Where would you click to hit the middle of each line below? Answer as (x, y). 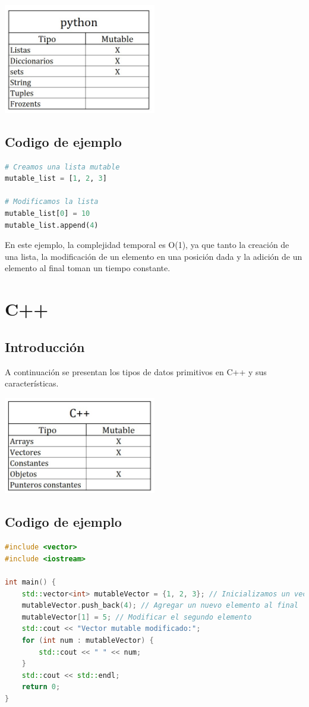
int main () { (30, 582)
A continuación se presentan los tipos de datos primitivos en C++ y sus (136, 371)
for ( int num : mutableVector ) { (88, 640)
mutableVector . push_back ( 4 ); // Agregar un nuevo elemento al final (160, 606)
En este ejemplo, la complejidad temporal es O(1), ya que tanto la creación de (147, 245)
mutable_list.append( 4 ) (52, 225)
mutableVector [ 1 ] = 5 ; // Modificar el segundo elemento (137, 617)
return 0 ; (41, 687)
